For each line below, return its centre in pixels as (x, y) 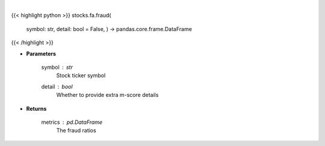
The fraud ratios (76, 130)
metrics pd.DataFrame (72, 122)
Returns (36, 108)
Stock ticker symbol (81, 75)
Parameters (41, 53)
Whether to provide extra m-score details (107, 95)
